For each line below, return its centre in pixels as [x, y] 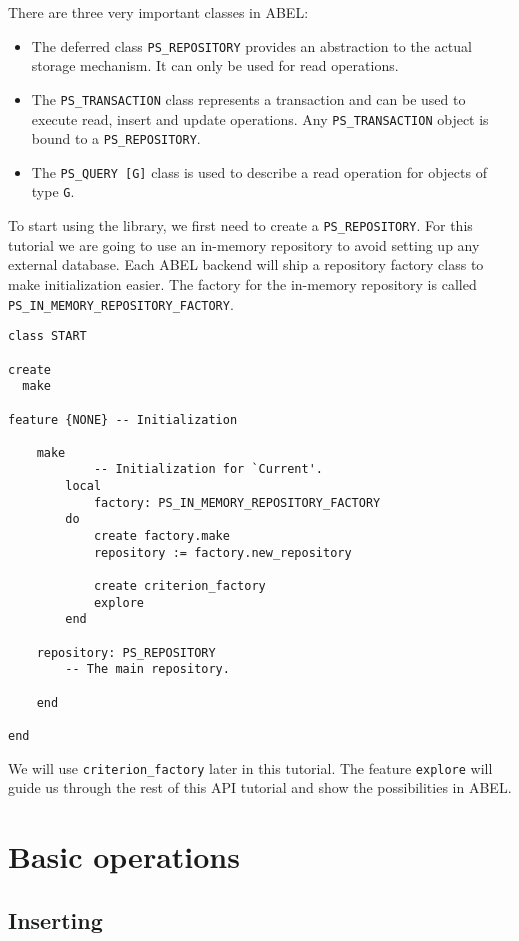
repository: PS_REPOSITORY [126, 652]
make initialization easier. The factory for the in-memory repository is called [242, 283]
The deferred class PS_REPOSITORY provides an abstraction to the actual [251, 45]
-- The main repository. [147, 669]
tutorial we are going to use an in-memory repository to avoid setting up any [244, 244]
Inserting [55, 919]
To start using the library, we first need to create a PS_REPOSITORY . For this [240, 225]
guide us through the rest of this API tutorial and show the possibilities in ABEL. [260, 787]
